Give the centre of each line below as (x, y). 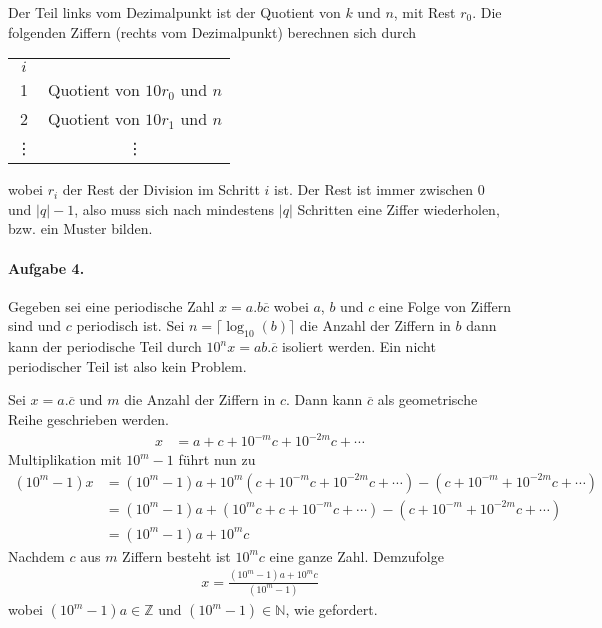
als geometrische (427, 399)
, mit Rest (424, 12)
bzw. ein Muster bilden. (80, 228)
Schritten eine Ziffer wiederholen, (398, 208)
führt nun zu (217, 459)
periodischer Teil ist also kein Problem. (127, 365)
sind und (34, 325)
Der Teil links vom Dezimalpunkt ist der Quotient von (174, 12)
